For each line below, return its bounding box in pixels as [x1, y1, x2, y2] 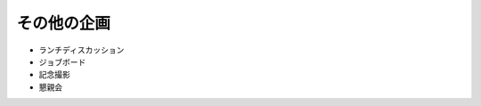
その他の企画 [16, 13, 111, 33]
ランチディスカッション [38, 45, 125, 55]
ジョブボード [38, 56, 86, 67]
